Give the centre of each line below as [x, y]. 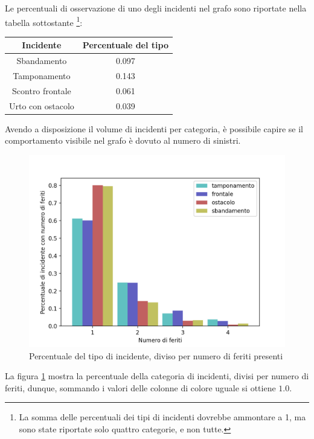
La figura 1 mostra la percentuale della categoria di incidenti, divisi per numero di [157, 376]
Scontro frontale [42, 90]
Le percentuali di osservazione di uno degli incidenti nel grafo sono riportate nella [156, 8]
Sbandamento [42, 61]
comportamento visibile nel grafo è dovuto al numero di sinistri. [123, 140]
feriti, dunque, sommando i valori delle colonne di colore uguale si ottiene [140, 387]
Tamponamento [42, 76]
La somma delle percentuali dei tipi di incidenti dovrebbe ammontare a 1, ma [162, 417]
